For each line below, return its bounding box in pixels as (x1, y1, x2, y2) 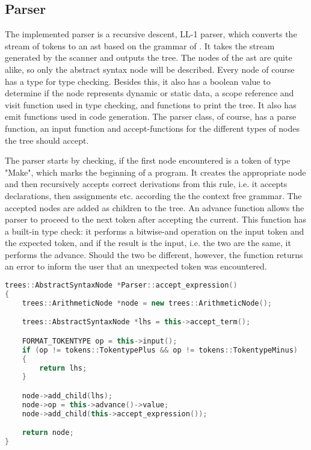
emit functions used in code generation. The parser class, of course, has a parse (5, 110, 297, 123)
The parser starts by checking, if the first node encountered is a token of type (5, 154, 291, 167)
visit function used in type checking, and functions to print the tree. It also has (5, 98, 297, 111)
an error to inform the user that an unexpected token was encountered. (5, 260, 267, 273)
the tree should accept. (5, 134, 89, 146)
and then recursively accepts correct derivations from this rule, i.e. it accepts (5, 177, 288, 190)
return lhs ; (39, 363, 87, 372)
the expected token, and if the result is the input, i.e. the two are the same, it (5, 236, 291, 249)
